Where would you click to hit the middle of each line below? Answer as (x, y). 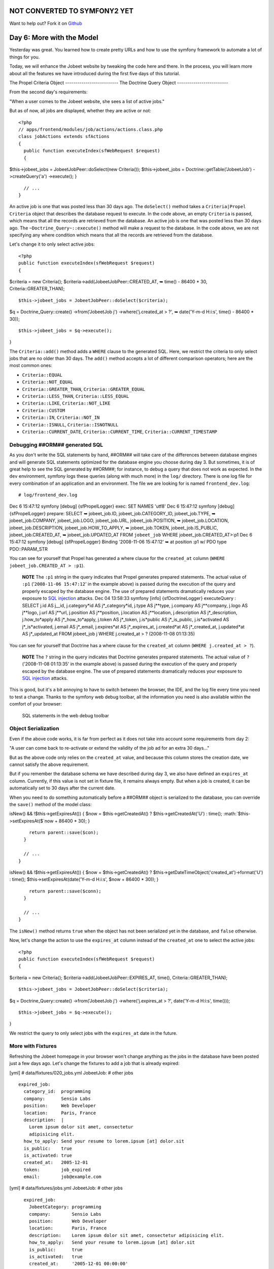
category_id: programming (57, 1092)
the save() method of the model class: (50, 804)
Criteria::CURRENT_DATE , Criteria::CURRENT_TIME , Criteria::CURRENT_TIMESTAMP (120, 432)
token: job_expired (57, 1170)
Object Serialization (34, 728)
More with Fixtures (33, 1046)
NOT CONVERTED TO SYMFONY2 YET (72, 11)
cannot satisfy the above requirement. (49, 764)
